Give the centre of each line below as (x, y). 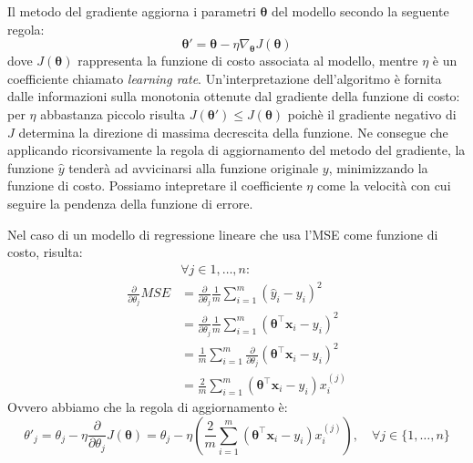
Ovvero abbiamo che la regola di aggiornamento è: (148, 407)
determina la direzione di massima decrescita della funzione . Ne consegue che (233, 132)
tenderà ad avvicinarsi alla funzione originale (194, 167)
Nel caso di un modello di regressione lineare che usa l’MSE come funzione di (223, 234)
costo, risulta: (45, 252)
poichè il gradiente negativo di (372, 113)
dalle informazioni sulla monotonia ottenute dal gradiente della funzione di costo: (234, 96)
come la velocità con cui (384, 185)
